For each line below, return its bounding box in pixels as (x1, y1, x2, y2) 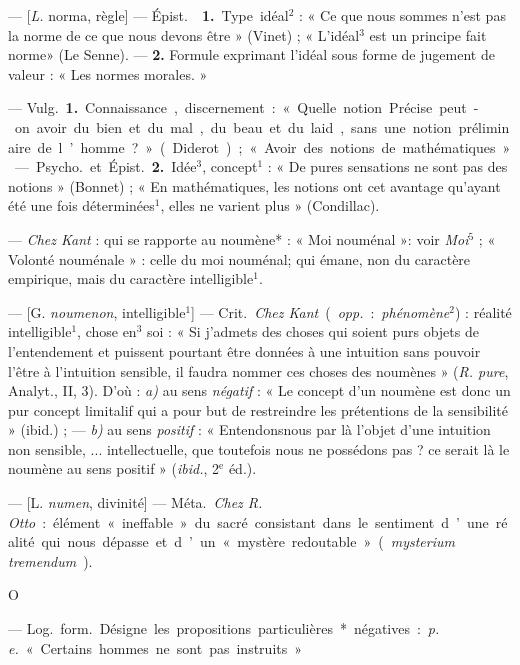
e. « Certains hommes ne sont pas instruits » (8, 637, 303, 658)
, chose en (77, 321, 137, 342)
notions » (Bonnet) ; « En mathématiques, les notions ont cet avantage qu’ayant (8, 175, 501, 196)
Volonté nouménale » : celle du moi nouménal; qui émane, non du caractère (8, 248, 471, 269)
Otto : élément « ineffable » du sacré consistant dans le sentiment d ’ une (8, 511, 489, 532)
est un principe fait (369, 24, 487, 45)
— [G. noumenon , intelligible (8, 301, 186, 322)
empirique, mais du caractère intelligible (8, 268, 254, 289)
